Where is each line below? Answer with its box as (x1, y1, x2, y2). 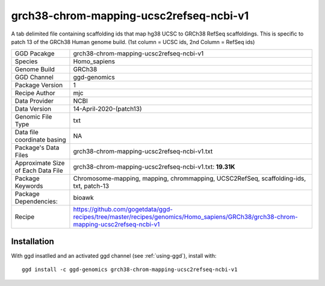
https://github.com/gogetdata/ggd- (73, 205, 173, 214)
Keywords (14, 182, 43, 190)
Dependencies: (14, 197, 58, 206)
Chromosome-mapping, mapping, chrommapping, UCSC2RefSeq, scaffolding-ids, (73, 175, 306, 183)
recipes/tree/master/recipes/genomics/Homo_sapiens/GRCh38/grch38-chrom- (73, 213, 298, 221)
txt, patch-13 (73, 182, 110, 190)
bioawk (73, 193, 94, 202)
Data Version (14, 105, 52, 113)
